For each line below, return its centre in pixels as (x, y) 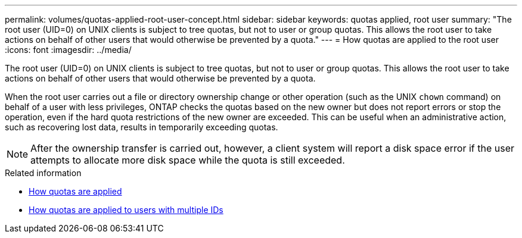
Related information (43, 173)
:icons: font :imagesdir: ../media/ (68, 50)
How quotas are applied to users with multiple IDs (126, 210)
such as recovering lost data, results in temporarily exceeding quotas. (142, 127)
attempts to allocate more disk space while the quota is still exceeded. (188, 160)
